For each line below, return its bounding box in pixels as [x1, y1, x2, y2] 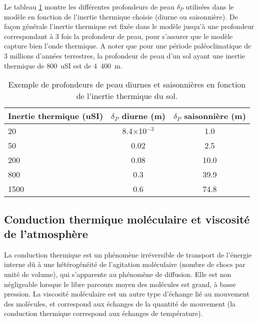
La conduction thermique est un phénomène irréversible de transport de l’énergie [4, 249, 252, 259]
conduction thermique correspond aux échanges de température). [4, 308, 203, 318]
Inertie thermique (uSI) [8, 110, 103, 122]
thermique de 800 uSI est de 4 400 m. [4, 60, 122, 70]
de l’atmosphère [4, 225, 88, 241]
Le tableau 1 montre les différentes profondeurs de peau [4, 1, 174, 11]
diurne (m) [121, 110, 165, 122]
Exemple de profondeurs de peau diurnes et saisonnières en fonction [8, 78, 246, 90]
